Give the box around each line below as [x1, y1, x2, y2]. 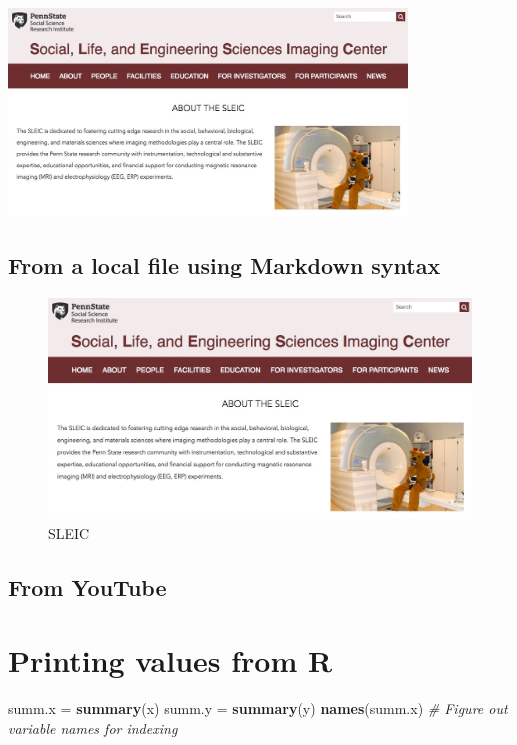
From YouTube [8, 571, 167, 602]
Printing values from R [8, 640, 333, 681]
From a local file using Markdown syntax [8, 249, 441, 280]
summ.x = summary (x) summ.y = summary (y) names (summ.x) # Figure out [8, 698, 508, 719]
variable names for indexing [8, 717, 178, 738]
